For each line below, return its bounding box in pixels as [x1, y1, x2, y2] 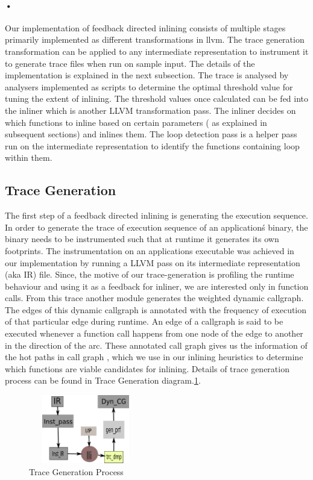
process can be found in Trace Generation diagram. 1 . [5, 374, 201, 387]
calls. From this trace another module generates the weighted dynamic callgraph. [5, 291, 304, 304]
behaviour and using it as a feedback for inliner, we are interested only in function [5, 279, 309, 292]
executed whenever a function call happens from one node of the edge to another [5, 327, 303, 340]
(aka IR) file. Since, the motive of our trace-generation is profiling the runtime [5, 268, 294, 281]
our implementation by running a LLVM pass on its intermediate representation [5, 256, 300, 269]
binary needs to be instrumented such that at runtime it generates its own [5, 232, 279, 245]
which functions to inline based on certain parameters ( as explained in [5, 116, 267, 128]
